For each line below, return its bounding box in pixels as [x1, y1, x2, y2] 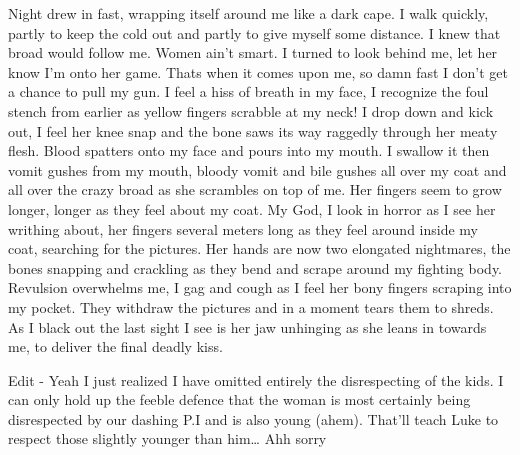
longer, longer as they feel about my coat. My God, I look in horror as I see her [8, 198, 496, 219]
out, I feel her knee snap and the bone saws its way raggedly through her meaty [8, 120, 498, 141]
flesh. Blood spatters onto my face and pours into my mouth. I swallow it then [8, 140, 490, 161]
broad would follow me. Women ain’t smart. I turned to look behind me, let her [8, 42, 498, 63]
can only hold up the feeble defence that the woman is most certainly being [8, 389, 471, 410]
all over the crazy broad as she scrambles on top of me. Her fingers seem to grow [8, 179, 502, 200]
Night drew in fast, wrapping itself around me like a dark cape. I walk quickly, [8, 3, 489, 23]
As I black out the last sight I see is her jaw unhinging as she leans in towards [8, 316, 487, 337]
